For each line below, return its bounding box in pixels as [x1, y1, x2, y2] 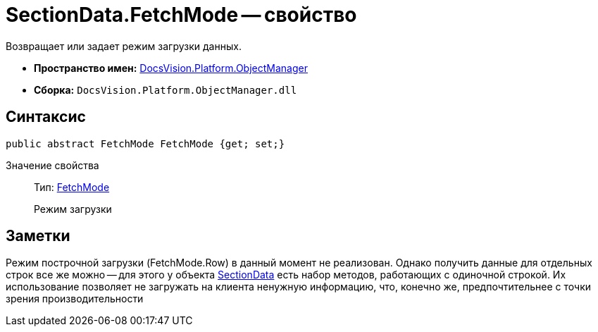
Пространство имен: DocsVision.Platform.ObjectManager [34, 61, 308, 74]
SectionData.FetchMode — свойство [6, 3, 357, 27]
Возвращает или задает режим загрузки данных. [6, 39, 242, 52]
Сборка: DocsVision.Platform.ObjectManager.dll [34, 83, 297, 96]
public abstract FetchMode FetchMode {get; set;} [6, 137, 285, 149]
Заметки [6, 227, 70, 245]
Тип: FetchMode [34, 180, 110, 193]
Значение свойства [6, 159, 99, 171]
